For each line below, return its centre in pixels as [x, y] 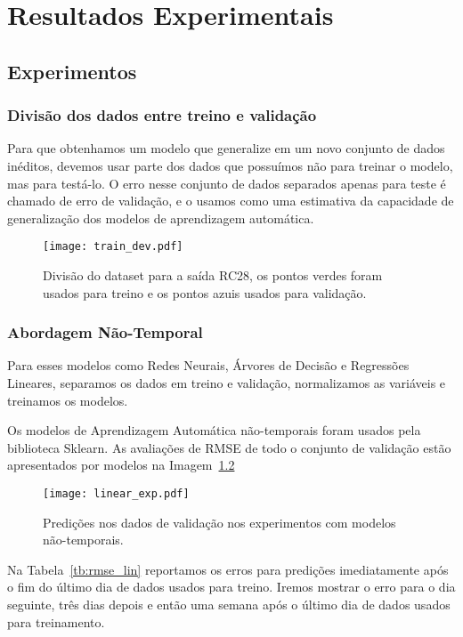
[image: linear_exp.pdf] [116, 493]
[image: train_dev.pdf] [113, 247]
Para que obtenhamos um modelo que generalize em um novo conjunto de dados [226, 148]
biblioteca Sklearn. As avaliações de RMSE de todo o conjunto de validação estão [229, 447]
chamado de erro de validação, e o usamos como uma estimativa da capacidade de [231, 201]
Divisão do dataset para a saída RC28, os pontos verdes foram [213, 275]
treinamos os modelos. [68, 400]
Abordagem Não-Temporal [105, 332]
